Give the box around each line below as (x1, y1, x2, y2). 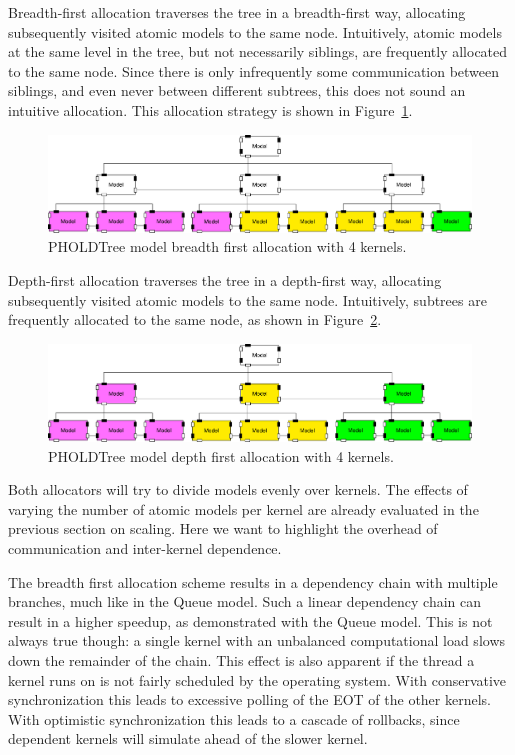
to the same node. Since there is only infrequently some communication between (8, 60, 500, 81)
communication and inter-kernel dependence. (8, 537, 282, 558)
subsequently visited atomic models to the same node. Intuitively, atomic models (8, 21, 502, 42)
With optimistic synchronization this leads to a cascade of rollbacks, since (8, 708, 460, 729)
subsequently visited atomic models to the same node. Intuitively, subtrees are (8, 289, 487, 310)
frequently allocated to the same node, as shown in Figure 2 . (8, 309, 382, 330)
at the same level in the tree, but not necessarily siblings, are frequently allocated (8, 41, 508, 62)
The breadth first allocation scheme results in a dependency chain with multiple (8, 571, 498, 592)
